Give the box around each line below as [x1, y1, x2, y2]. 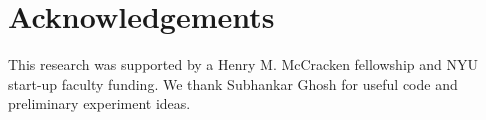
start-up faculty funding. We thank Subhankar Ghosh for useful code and [8, 73, 458, 94]
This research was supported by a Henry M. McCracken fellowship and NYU [8, 54, 478, 75]
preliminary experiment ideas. [8, 93, 191, 114]
